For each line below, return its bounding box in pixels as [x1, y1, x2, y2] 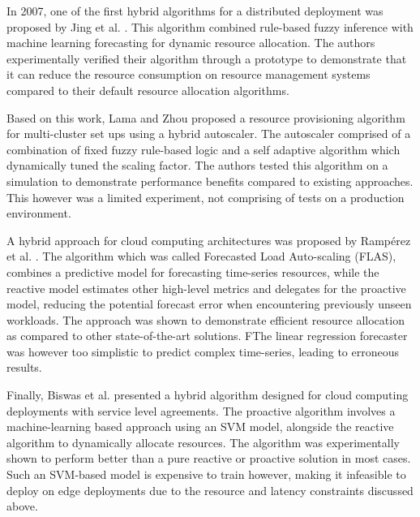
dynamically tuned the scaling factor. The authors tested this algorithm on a [6, 157, 388, 174]
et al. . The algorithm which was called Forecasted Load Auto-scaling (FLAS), [6, 248, 396, 265]
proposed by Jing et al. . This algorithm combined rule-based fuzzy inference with [6, 18, 414, 35]
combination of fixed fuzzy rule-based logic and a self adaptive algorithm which [6, 140, 401, 157]
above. [6, 498, 38, 515]
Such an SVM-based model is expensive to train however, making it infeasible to [6, 466, 406, 483]
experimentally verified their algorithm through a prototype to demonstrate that [6, 50, 407, 67]
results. [6, 359, 42, 376]
